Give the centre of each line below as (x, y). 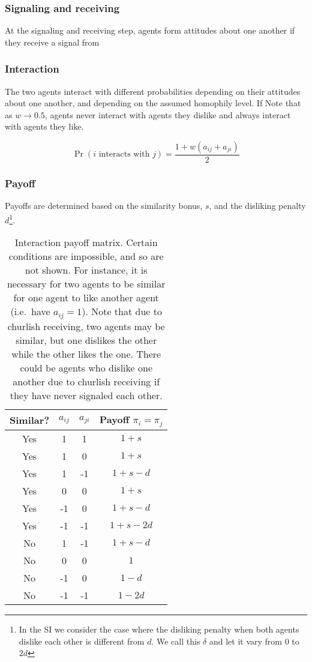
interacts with (124, 155)
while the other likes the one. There (86, 354)
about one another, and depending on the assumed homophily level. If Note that (153, 103)
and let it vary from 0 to (254, 641)
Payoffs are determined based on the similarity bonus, (104, 206)
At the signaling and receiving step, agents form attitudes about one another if (150, 30)
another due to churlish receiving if (86, 382)
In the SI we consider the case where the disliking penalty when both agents (159, 629)
